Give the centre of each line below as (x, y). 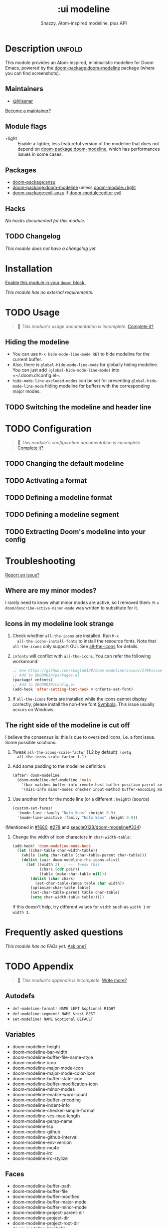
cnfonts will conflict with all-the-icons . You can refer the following (82, 656)
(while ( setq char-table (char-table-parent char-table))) (84, 855)
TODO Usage (32, 312)
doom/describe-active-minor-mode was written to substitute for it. (72, 608)
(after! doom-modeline (36, 776)
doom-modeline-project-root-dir (46, 1223)
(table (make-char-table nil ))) (73, 874)
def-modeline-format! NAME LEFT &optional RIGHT (64, 1008)
